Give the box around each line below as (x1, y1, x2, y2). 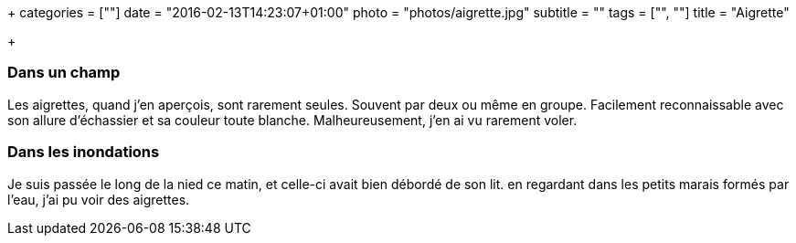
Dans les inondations (7, 143, 160, 162)
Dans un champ (7, 63, 121, 82)
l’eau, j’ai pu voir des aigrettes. (7, 191, 190, 207)
